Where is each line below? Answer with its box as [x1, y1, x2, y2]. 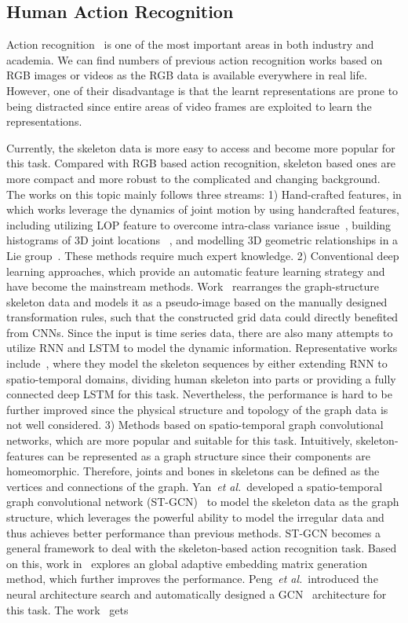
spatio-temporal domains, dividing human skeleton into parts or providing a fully [6, 370, 396, 387]
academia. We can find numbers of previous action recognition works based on [6, 51, 383, 68]
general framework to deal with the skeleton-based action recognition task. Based [6, 540, 397, 556]
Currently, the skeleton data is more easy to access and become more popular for [6, 139, 395, 156]
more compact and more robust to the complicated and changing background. [6, 170, 381, 186]
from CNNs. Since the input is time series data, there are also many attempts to [6, 324, 393, 340]
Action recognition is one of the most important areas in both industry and [6, 36, 374, 53]
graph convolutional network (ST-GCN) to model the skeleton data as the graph [6, 493, 399, 510]
